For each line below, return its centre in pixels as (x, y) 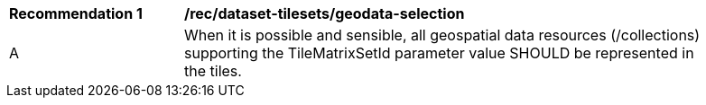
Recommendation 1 (76, 13)
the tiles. (213, 71)
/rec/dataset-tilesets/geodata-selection (325, 13)
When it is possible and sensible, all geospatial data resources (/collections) (442, 35)
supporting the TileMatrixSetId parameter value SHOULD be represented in (439, 53)
